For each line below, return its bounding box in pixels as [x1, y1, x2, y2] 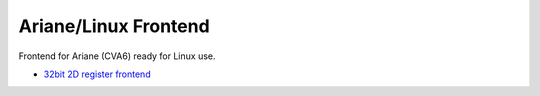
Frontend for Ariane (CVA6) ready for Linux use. [18, 50, 216, 62]
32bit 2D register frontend [43, 68, 151, 80]
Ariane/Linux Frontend [18, 15, 210, 37]
